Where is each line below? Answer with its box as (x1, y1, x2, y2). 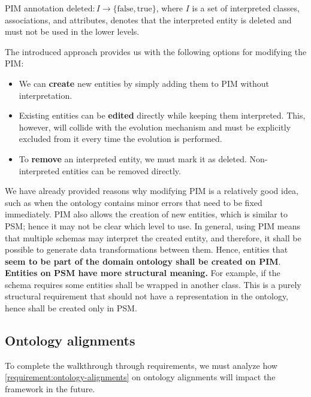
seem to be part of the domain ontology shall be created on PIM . (5, 254, 281, 267)
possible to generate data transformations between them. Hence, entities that (5, 243, 288, 256)
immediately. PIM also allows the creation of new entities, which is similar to (5, 208, 288, 220)
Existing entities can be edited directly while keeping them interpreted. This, (19, 109, 306, 122)
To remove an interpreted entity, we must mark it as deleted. (19, 152, 247, 165)
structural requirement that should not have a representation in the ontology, (5, 290, 289, 302)
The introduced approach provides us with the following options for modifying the (5, 45, 307, 57)
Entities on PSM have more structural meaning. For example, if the (5, 266, 280, 279)
